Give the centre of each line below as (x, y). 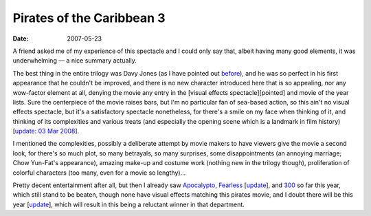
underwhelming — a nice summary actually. (75, 61)
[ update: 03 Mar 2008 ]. (46, 131)
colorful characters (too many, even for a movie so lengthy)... (99, 173)
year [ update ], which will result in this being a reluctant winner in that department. (129, 204)
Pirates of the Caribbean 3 (89, 18)
